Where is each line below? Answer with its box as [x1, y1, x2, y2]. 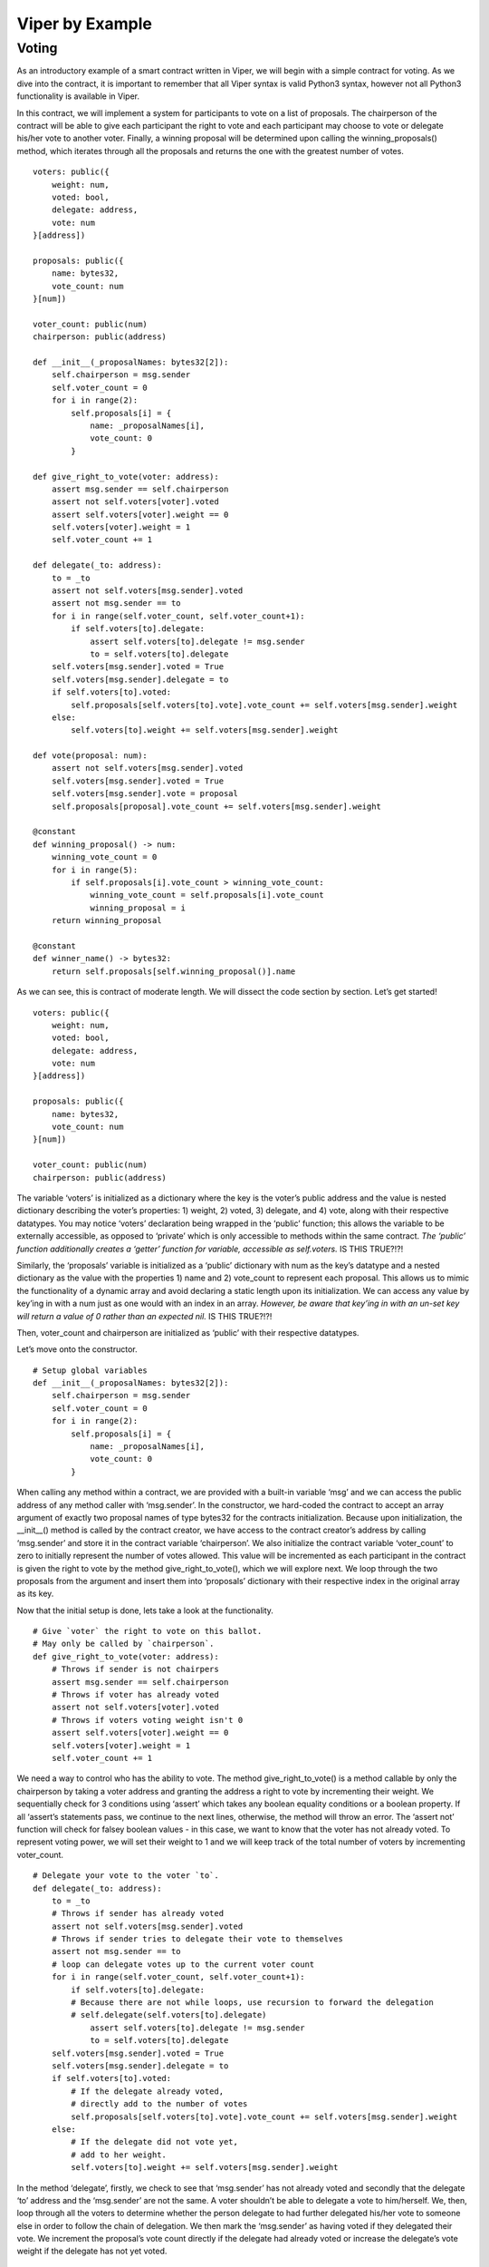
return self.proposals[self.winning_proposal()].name [51, 966, 296, 977]
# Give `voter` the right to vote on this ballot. [33, 1626, 263, 1637]
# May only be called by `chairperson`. [33, 1639, 215, 1649]
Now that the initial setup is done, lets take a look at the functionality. [16, 1605, 273, 1616]
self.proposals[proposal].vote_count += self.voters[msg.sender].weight [51, 801, 382, 812]
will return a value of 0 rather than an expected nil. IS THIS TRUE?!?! [16, 1310, 273, 1321]
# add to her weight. [71, 2149, 168, 2160]
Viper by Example [16, 14, 153, 34]
